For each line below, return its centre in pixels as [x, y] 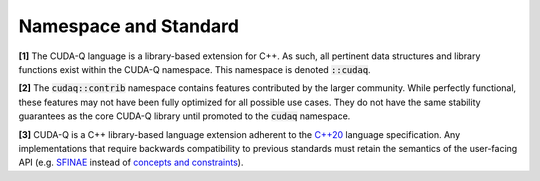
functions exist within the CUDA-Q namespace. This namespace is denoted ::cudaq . [194, 69]
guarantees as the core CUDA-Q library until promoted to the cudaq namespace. [184, 116]
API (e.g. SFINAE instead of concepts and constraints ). [131, 162]
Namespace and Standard [129, 26]
